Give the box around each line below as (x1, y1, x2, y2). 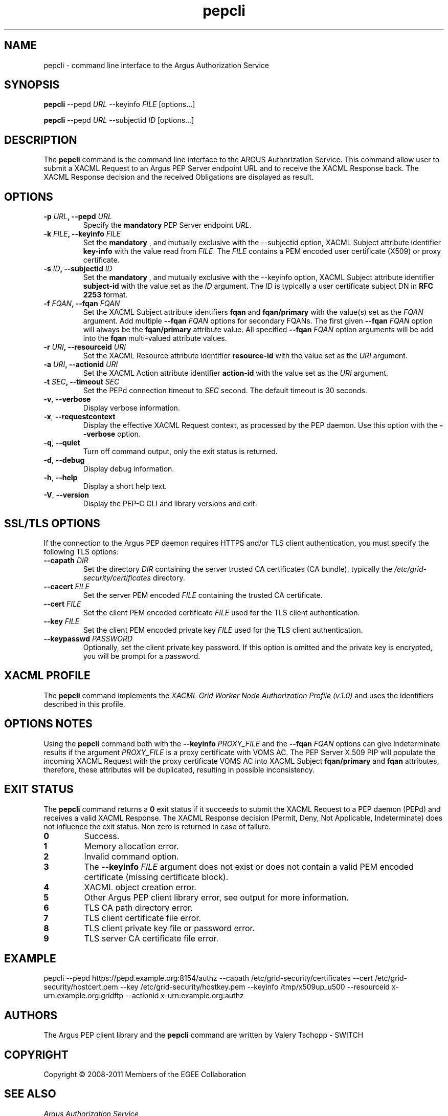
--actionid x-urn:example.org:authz (125, 991, 244, 1000)
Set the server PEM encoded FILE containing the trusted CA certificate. (83, 590, 323, 599)
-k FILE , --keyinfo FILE (43, 229, 121, 239)
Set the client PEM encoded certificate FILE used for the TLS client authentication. (83, 608, 360, 617)
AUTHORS (4, 1008, 58, 1022)
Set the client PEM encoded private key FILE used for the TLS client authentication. (83, 625, 363, 634)
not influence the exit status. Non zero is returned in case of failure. (43, 822, 271, 831)
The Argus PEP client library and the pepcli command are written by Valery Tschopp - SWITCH (43, 1031, 364, 1040)
